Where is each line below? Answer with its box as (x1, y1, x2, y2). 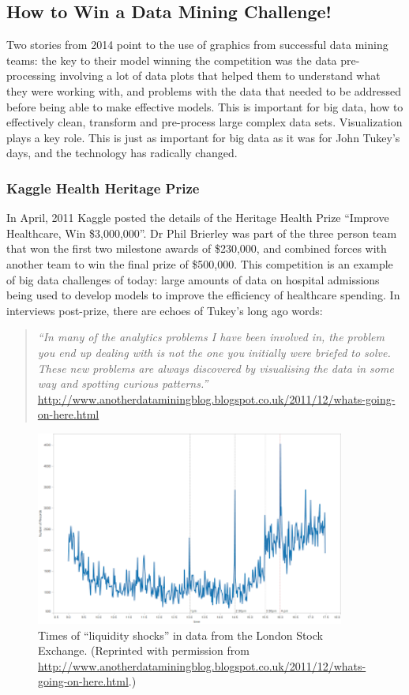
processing (6, 67, 56, 84)
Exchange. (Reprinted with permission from (38, 642, 250, 659)
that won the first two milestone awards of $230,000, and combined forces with (6, 240, 387, 257)
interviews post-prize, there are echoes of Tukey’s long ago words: (6, 302, 323, 318)
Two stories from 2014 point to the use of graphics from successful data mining (6, 36, 388, 53)
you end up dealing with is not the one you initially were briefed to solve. (37, 344, 391, 360)
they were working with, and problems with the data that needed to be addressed (6, 82, 402, 99)
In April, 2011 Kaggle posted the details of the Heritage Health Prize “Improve (6, 209, 389, 226)
